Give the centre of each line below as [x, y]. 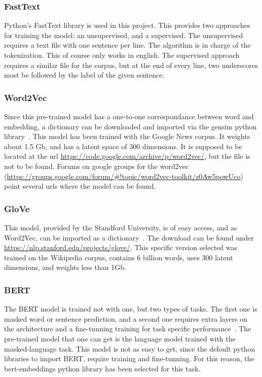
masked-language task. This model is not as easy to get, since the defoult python [130, 348]
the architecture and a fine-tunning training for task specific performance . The [128, 329]
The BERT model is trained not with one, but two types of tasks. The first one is [131, 309]
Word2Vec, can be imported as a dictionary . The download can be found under [129, 237]
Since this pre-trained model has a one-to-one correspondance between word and [129, 116]
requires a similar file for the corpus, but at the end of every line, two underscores [131, 65]
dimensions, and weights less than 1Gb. [65, 267]
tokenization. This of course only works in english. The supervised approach [122, 55]
